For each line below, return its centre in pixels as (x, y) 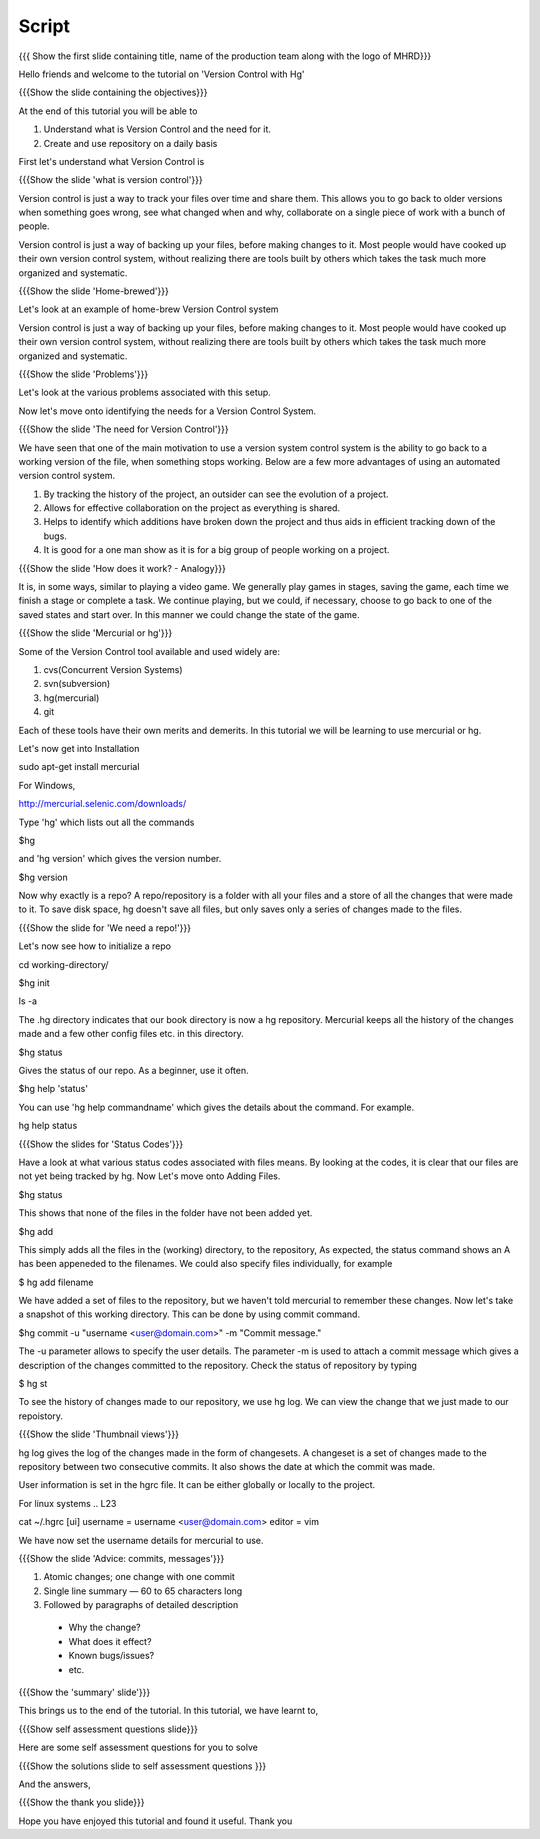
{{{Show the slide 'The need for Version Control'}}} (123, 429)
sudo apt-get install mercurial (79, 767)
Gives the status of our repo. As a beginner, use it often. (133, 1070)
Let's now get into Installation (79, 748)
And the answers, (54, 1784)
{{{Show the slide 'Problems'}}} (83, 374)
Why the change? (104, 1627)
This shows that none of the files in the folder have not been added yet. (165, 1213)
